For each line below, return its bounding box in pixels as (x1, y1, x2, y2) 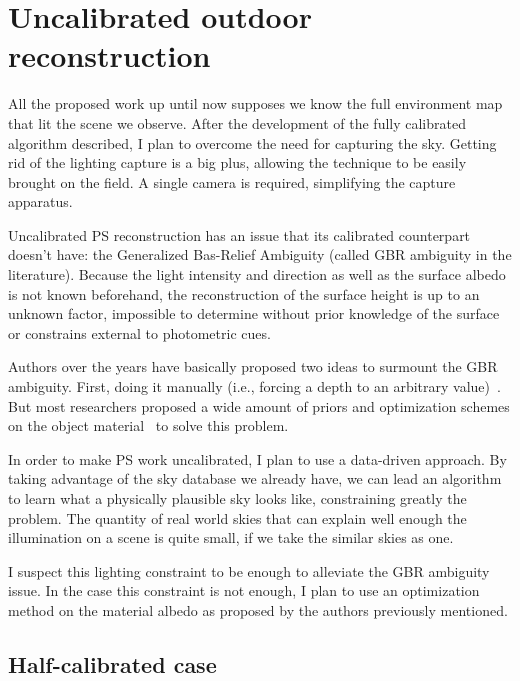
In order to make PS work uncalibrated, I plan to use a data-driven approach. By (8, 448, 507, 469)
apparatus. (8, 191, 73, 212)
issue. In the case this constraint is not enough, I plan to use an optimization (8, 580, 480, 601)
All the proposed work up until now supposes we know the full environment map (8, 93, 503, 114)
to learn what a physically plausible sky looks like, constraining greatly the (8, 488, 467, 508)
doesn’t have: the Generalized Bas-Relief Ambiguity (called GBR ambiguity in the (8, 244, 512, 265)
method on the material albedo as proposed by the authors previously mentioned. (8, 599, 508, 620)
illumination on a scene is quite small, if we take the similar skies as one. (8, 527, 454, 548)
